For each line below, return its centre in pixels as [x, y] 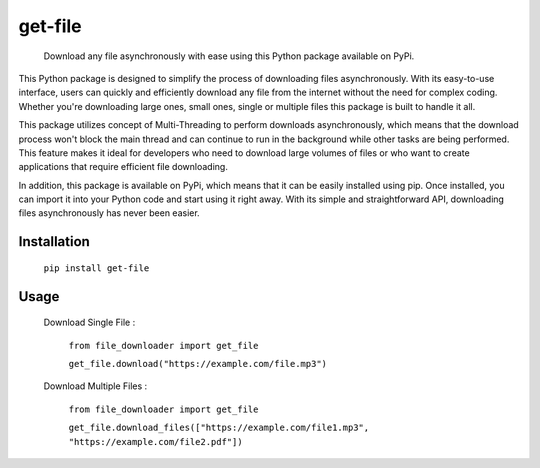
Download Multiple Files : [95, 386]
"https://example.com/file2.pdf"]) [156, 441]
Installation [54, 241]
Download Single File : [89, 322]
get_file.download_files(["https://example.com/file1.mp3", [219, 428]
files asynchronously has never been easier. [109, 213]
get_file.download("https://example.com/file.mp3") [198, 364]
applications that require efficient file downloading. [123, 167]
